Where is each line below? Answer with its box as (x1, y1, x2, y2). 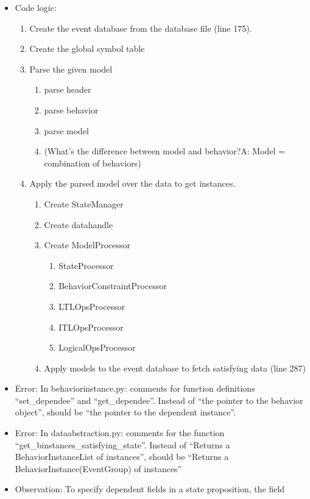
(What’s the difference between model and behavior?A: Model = (44, 145, 286, 157)
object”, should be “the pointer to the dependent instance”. (15, 406, 236, 418)
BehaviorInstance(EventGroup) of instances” (15, 462, 182, 475)
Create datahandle (44, 218, 113, 231)
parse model (44, 124, 90, 137)
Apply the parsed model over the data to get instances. (29, 177, 236, 190)
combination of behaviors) (44, 156, 141, 169)
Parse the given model (29, 62, 113, 75)
